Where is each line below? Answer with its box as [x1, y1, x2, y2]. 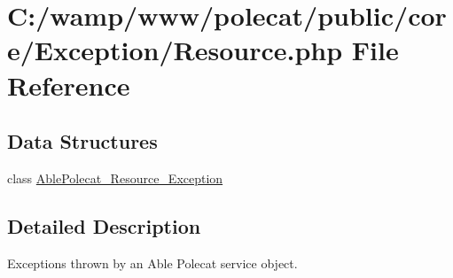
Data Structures [7, 127, 158, 155]
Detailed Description [7, 212, 201, 239]
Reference [7, 66, 130, 103]
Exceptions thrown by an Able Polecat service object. [7, 253, 298, 272]
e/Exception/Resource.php [7, 32, 343, 68]
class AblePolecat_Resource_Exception [7, 168, 223, 187]
